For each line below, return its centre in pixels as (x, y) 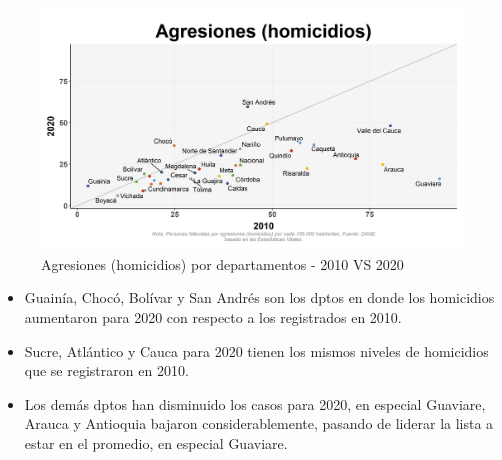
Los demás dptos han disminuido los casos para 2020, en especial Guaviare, (255, 403)
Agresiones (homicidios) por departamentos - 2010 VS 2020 (222, 263)
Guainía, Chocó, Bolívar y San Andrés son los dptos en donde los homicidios (259, 297)
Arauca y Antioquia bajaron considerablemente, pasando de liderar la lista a (259, 423)
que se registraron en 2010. (106, 370)
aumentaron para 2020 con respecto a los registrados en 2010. (213, 317)
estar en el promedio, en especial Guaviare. (156, 442)
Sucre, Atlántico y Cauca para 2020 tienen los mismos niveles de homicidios (256, 350)
